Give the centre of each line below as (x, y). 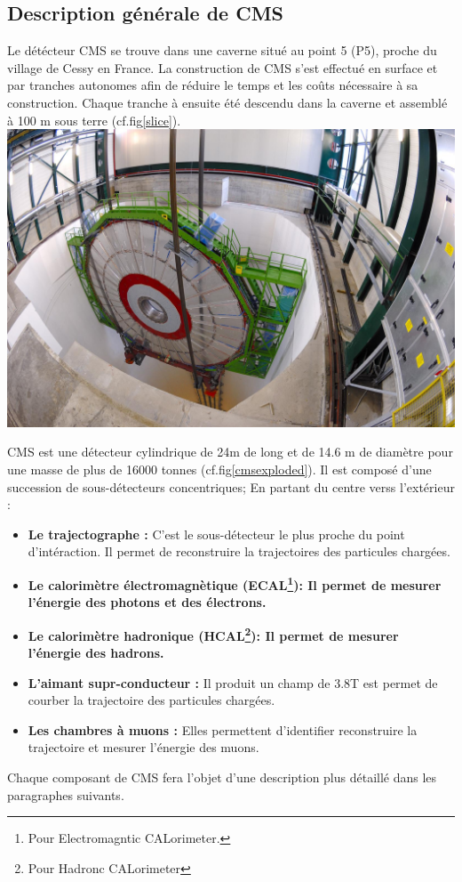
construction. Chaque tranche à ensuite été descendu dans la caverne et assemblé (227, 102)
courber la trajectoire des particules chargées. (151, 700)
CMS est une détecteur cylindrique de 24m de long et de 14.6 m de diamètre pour (230, 452)
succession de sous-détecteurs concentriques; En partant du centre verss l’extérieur (231, 486)
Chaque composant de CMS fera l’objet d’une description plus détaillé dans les (222, 777)
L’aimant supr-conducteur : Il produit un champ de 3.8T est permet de (233, 682)
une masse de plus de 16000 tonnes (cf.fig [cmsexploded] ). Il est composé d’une (219, 469)
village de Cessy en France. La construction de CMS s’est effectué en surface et (223, 67)
